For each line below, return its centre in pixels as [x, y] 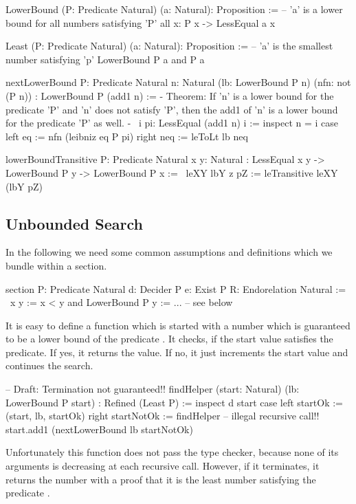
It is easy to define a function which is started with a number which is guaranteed [178, 325]
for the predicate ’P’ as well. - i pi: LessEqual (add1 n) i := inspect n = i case [172, 123]
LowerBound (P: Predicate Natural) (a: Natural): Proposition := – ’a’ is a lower [174, 9]
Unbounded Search [74, 223]
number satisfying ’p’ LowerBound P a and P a [105, 59]
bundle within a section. [56, 265]
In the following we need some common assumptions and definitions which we [169, 252]
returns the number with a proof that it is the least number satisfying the [161, 479]
